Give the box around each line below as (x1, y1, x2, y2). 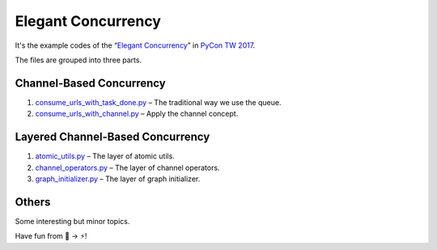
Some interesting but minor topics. (15, 216, 130, 226)
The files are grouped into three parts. (15, 55, 142, 65)
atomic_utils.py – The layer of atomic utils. (35, 151, 176, 161)
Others (15, 195, 51, 209)
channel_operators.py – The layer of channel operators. (35, 163, 220, 172)
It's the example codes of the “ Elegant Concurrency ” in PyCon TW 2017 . (15, 40, 256, 50)
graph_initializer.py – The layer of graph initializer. (35, 174, 201, 184)
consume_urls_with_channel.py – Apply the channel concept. (35, 109, 239, 119)
